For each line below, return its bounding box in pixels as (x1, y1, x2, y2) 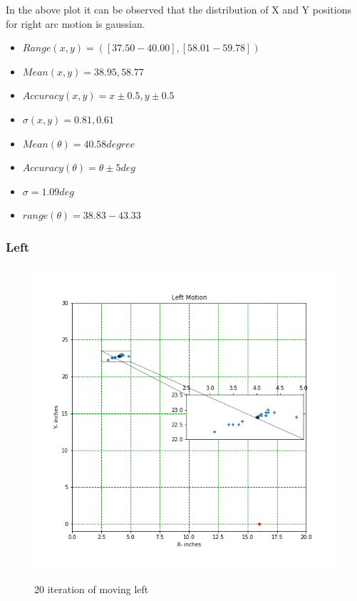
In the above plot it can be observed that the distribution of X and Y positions (6, 2, 351, 16)
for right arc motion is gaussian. (6, 16, 145, 31)
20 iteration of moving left (34, 581, 149, 596)
